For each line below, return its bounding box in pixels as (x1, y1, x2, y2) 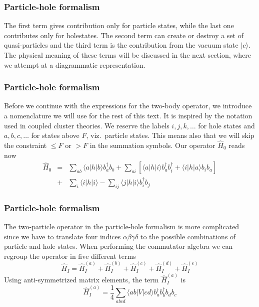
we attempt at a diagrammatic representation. (4, 59, 145, 70)
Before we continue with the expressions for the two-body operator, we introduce (4, 100, 252, 111)
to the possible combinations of (140, 231, 236, 241)
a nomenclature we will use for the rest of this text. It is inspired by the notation (4, 110, 252, 120)
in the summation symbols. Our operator (89, 140, 215, 150)
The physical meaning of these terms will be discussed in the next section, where (4, 50, 251, 60)
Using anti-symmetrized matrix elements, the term (4, 274, 159, 285)
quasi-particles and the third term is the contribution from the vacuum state (4, 40, 238, 50)
